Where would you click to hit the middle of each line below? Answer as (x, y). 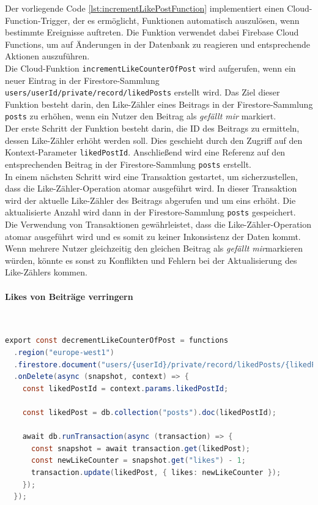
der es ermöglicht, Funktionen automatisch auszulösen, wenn (186, 20)
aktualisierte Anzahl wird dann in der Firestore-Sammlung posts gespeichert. (150, 212)
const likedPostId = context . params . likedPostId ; (125, 388)
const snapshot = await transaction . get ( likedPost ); (140, 448)
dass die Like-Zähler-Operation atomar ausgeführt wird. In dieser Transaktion (151, 188)
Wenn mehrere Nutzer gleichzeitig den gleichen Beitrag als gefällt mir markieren (154, 248)
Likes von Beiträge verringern (69, 296)
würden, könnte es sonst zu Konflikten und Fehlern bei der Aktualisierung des (151, 260)
